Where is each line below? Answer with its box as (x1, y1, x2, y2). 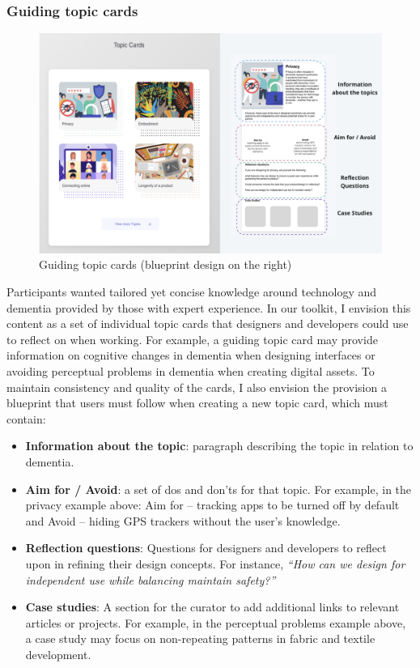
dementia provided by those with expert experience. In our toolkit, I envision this (6, 299, 411, 316)
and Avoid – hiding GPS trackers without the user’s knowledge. (25, 512, 341, 529)
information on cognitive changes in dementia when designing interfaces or (6, 347, 375, 364)
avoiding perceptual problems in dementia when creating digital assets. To (6, 363, 375, 379)
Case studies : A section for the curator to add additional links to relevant (25, 598, 400, 615)
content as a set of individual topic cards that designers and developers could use (6, 315, 409, 332)
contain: (6, 410, 46, 427)
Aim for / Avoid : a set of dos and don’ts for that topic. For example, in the (25, 480, 412, 497)
